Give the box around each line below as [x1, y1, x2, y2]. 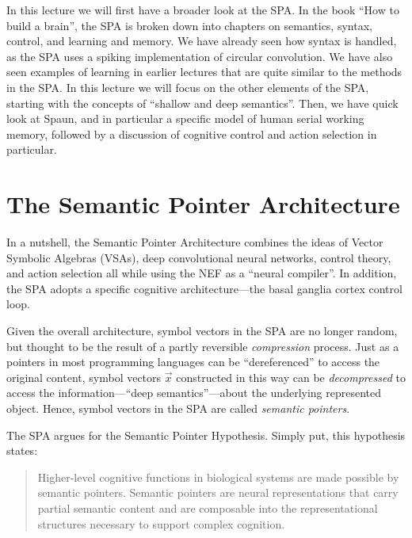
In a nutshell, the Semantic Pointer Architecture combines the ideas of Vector [6, 234, 383, 250]
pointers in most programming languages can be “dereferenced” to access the [6, 353, 380, 370]
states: [6, 442, 38, 459]
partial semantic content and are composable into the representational [37, 499, 378, 516]
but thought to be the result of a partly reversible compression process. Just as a [6, 338, 399, 354]
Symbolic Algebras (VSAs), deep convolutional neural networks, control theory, [6, 249, 391, 265]
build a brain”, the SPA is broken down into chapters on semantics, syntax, [6, 17, 372, 33]
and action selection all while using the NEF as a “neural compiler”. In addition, [6, 265, 397, 281]
